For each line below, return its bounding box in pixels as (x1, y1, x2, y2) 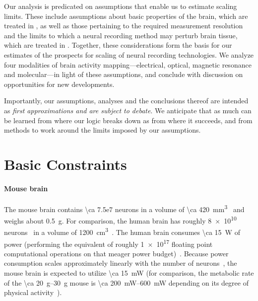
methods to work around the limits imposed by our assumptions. (4, 125, 201, 135)
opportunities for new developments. (4, 78, 115, 89)
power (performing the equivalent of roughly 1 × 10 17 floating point (4, 237, 213, 249)
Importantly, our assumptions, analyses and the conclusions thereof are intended (4, 95, 249, 106)
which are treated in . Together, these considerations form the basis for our (4, 40, 232, 50)
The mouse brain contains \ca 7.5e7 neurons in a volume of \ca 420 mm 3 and (4, 202, 245, 214)
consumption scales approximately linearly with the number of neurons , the (4, 258, 237, 268)
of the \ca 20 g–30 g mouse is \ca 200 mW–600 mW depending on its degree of (4, 277, 249, 288)
